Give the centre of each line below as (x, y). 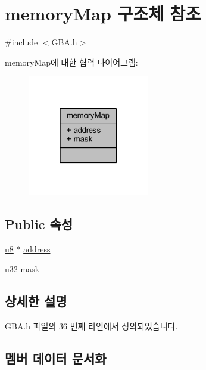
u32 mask (22, 269)
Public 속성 (39, 224)
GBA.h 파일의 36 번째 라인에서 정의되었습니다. (91, 326)
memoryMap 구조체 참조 (103, 13)
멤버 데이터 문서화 (56, 358)
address (37, 249)
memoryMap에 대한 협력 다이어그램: (71, 62)
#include (21, 42)
